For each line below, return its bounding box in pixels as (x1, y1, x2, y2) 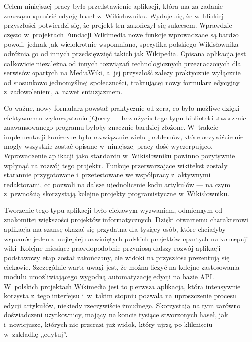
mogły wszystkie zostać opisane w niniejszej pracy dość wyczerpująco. (4, 141, 213, 151)
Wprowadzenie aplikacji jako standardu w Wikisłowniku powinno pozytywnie (4, 150, 235, 160)
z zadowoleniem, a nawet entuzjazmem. (4, 86, 123, 97)
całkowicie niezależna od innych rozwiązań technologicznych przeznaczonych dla (4, 58, 241, 68)
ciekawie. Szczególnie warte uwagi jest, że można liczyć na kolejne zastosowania (4, 262, 240, 272)
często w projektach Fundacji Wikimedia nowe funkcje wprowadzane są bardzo (4, 29, 239, 39)
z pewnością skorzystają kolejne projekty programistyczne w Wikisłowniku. (4, 188, 230, 199)
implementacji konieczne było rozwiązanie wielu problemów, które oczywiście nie (4, 131, 244, 141)
